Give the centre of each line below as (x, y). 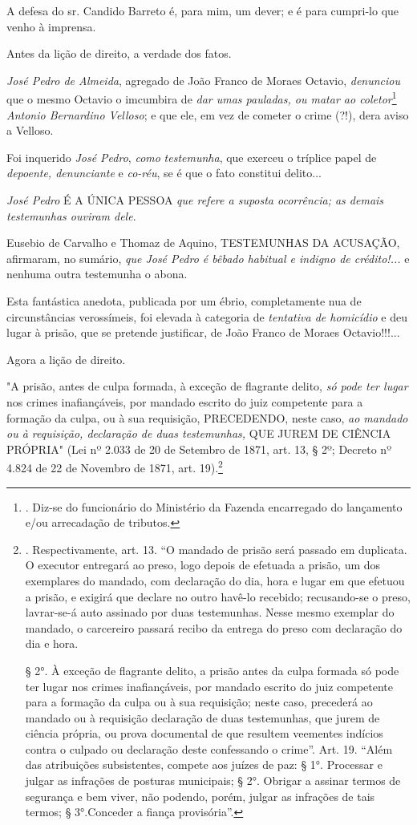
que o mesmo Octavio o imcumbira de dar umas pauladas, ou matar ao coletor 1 (202, 98)
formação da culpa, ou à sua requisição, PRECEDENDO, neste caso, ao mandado (207, 417)
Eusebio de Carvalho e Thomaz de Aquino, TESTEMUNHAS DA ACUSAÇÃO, (203, 243)
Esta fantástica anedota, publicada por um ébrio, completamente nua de (184, 300)
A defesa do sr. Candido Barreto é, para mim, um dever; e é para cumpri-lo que (203, 10)
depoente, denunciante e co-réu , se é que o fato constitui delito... (164, 173)
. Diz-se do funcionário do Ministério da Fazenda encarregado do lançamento (214, 506)
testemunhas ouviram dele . (71, 215)
